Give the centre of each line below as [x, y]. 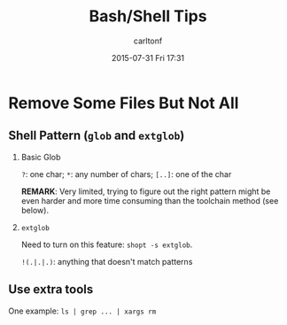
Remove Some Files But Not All [124, 103]
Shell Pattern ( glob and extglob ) [97, 136]
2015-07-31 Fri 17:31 [148, 58]
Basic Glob [41, 157]
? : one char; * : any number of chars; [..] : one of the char [126, 174]
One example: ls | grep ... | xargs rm [82, 311]
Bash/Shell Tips [148, 16]
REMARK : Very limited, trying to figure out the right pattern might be [146, 191]
